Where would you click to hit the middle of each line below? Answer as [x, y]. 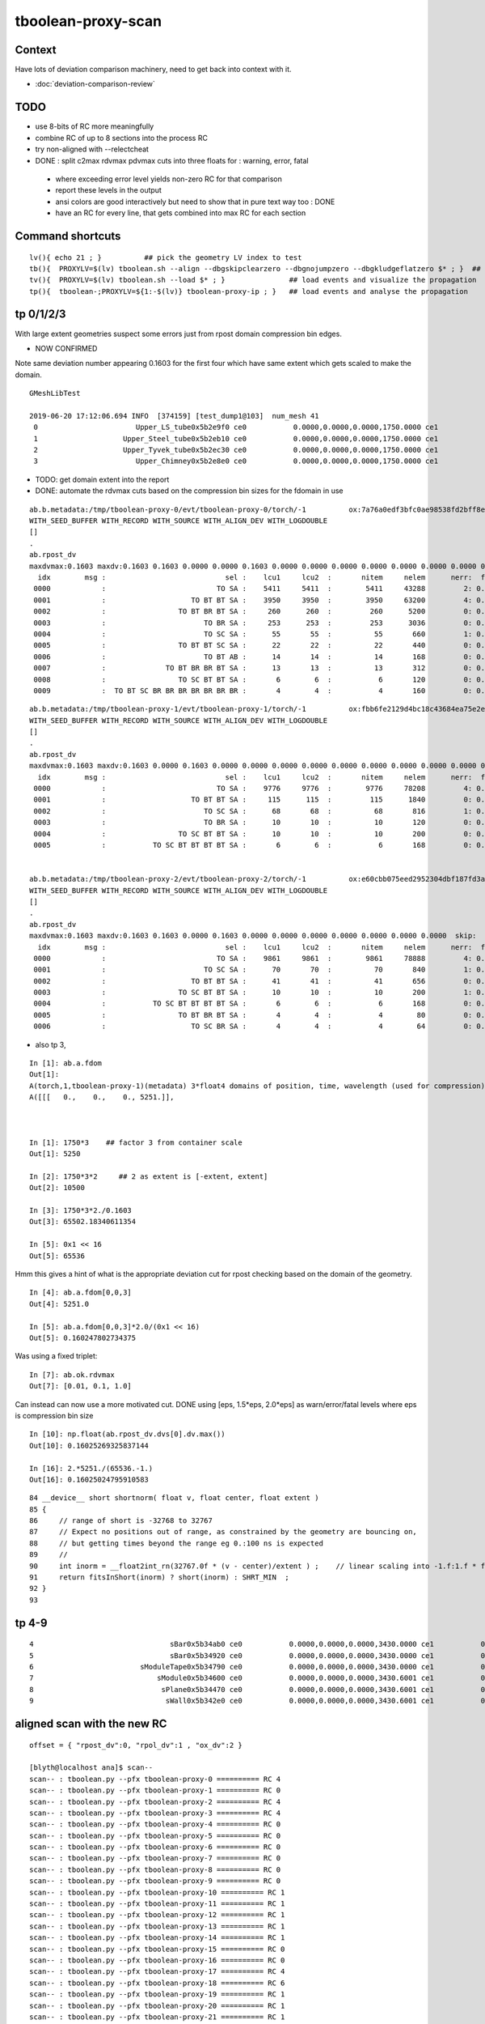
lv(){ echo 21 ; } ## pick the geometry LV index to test [166, 257]
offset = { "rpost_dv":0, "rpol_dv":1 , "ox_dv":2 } [136, 1745]
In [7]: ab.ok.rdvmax [72, 1375]
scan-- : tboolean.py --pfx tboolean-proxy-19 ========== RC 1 [157, 1994]
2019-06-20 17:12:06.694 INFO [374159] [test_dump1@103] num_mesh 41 [174, 416]
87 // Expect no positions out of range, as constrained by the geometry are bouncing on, [224, 1532]
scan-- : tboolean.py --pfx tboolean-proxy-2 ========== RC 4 [155, 1802]
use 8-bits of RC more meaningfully [95, 126]
